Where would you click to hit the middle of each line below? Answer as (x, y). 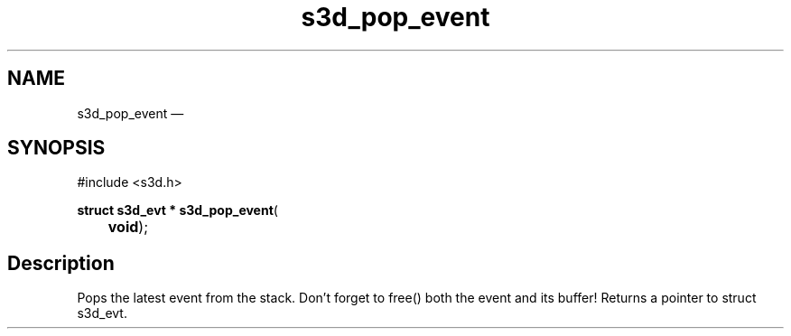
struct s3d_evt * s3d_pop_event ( (177, 210)
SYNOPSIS (56, 148)
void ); (128, 227)
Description (61, 263)
